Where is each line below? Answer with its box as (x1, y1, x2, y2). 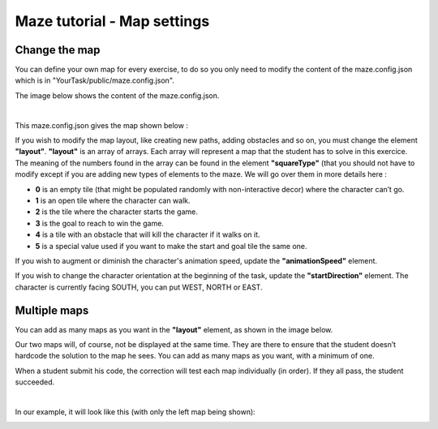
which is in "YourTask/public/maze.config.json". (15, 75, 174, 85)
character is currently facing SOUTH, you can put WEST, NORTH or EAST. (15, 282, 263, 292)
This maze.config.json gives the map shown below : (15, 120, 188, 130)
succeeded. (15, 377, 55, 387)
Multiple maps (15, 303, 89, 317)
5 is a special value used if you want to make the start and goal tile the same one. (35, 241, 307, 251)
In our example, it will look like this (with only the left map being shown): (15, 406, 255, 417)
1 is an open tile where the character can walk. (35, 195, 191, 205)
